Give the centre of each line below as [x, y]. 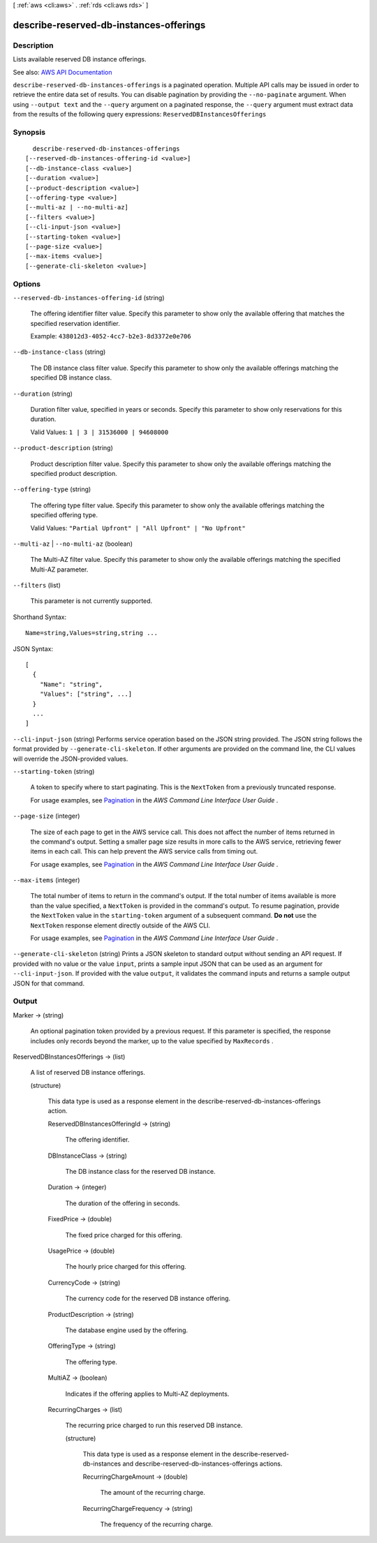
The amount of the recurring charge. [153, 1493]
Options [27, 284]
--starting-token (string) [54, 771]
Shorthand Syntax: [39, 617]
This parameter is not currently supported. [91, 601]
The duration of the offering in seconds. [123, 1203]
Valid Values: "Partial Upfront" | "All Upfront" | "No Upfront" [138, 528]
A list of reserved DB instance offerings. [88, 1073]
